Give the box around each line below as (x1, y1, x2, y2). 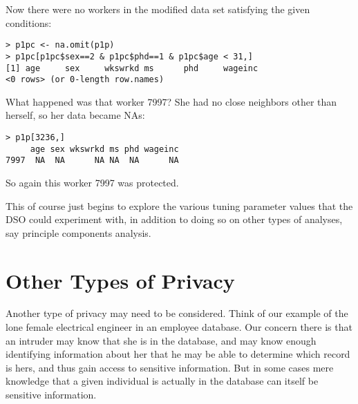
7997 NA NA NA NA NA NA (6, 155, 179, 166)
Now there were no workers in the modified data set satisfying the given (6, 2, 310, 16)
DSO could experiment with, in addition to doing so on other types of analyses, (6, 212, 343, 227)
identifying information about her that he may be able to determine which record (6, 347, 350, 361)
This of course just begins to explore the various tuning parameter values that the (6, 198, 353, 213)
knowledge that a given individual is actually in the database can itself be (6, 374, 319, 388)
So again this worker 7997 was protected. (6, 175, 179, 189)
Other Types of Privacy (6, 266, 235, 294)
